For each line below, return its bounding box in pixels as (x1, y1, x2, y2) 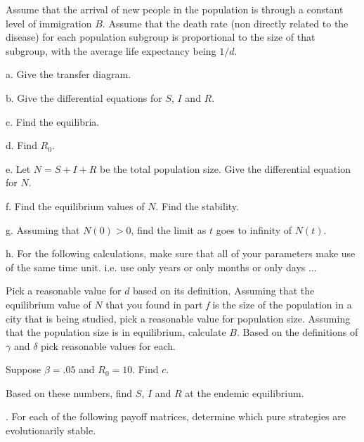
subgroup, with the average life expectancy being (6, 43, 216, 58)
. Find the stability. (155, 198, 239, 213)
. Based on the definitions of (236, 325, 358, 339)
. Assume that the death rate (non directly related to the (102, 15, 349, 30)
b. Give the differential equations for (6, 90, 162, 105)
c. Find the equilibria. (6, 114, 100, 129)
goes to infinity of (216, 222, 292, 237)
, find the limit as (131, 222, 207, 237)
